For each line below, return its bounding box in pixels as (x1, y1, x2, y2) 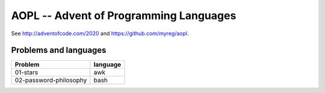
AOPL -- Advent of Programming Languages (11, 9, 237, 22)
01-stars (14, 69, 39, 77)
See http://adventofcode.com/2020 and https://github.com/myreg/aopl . (11, 30, 189, 37)
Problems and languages (11, 45, 107, 55)
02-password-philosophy (14, 76, 87, 85)
